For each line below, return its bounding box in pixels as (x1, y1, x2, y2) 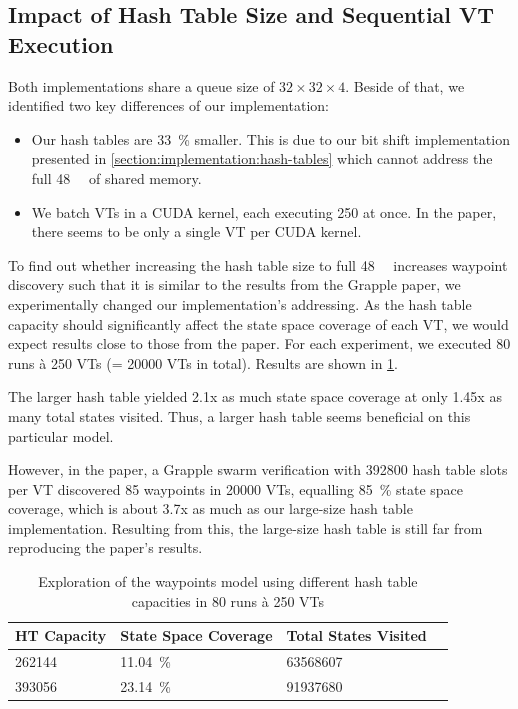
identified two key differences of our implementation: (8, 95, 329, 116)
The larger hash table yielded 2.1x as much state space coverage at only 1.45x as (8, 386, 502, 407)
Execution (8, 28, 114, 59)
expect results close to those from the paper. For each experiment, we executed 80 (8, 333, 511, 354)
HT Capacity (15, 625, 107, 646)
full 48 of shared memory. (31, 167, 202, 188)
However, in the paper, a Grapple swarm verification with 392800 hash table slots (8, 459, 508, 480)
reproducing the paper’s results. (8, 537, 203, 558)
